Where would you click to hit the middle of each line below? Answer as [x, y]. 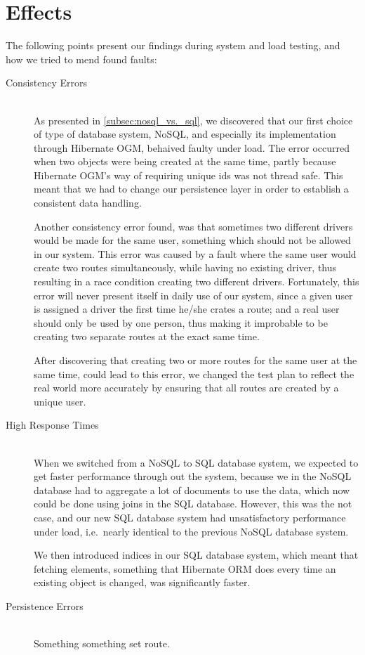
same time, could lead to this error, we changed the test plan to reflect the [194, 374]
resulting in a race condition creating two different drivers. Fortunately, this [197, 281]
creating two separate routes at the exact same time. [147, 336]
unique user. [60, 401]
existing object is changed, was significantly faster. [142, 582]
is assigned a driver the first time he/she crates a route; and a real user [187, 309]
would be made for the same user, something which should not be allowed [192, 240]
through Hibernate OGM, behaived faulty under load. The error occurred [192, 147]
